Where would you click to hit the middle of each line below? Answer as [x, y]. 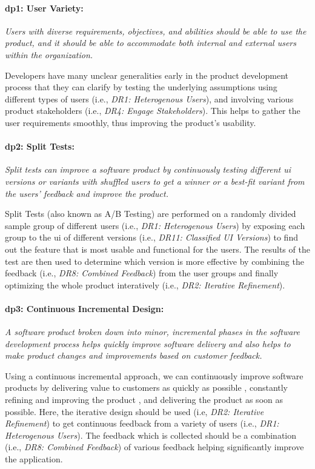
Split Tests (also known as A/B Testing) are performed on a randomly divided [151, 214]
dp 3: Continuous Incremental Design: [85, 308]
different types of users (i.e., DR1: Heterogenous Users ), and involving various [149, 98]
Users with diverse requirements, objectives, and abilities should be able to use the [156, 31]
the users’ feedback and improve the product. [87, 193]
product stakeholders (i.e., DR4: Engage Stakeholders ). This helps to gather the [153, 111]
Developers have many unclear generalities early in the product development [147, 75]
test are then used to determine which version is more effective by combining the [154, 261]
